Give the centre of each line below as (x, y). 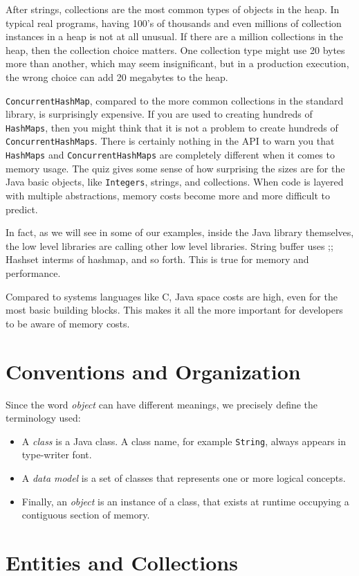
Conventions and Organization (153, 371)
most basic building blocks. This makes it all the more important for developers (174, 310)
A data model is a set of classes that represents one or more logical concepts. (184, 477)
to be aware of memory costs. (68, 323)
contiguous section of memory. (86, 515)
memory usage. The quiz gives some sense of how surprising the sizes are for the (175, 168)
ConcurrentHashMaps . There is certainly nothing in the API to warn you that (170, 141)
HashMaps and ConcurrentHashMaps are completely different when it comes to (170, 155)
